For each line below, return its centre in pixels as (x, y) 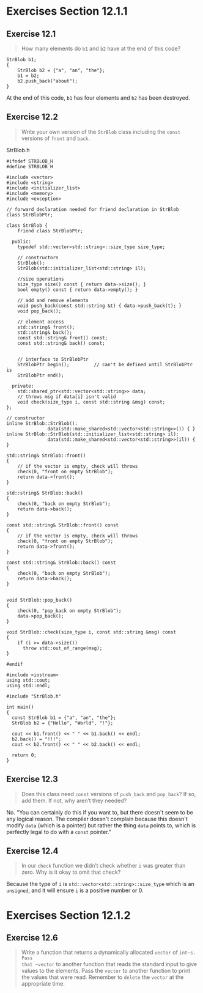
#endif (15, 664)
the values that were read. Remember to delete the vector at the (102, 977)
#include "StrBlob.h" (34, 696)
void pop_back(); (39, 311)
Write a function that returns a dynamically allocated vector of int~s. (109, 953)
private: (23, 386)
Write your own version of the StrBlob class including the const (101, 131)
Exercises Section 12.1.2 (68, 915)
